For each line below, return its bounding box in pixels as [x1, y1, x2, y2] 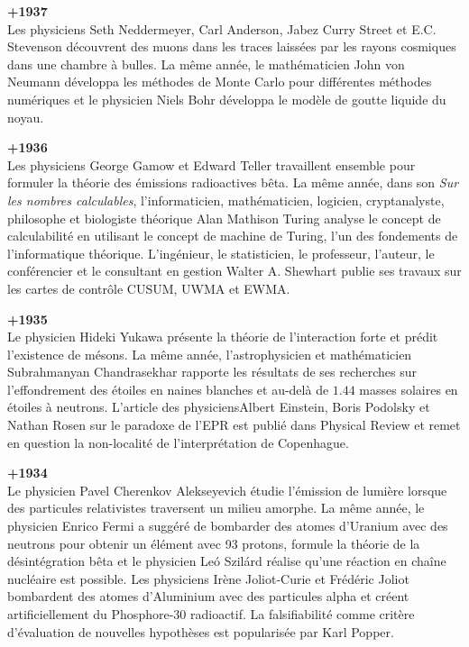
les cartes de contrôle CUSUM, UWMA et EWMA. [7, 278, 290, 297]
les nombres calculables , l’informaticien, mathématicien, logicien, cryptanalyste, [7, 190, 445, 209]
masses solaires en [359, 379, 458, 398]
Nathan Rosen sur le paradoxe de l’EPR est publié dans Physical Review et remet [7, 415, 461, 434]
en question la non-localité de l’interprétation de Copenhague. [7, 433, 349, 451]
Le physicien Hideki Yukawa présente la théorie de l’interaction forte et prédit [7, 327, 438, 346]
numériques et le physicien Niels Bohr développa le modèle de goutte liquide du [7, 89, 446, 108]
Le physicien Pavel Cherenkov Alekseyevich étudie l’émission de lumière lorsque [7, 480, 447, 499]
